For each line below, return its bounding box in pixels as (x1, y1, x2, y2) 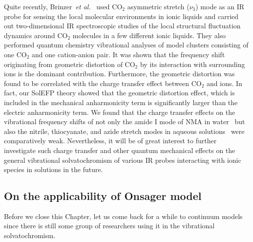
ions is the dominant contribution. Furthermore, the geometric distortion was (4, 68, 235, 79)
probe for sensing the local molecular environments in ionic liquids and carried (4, 11, 239, 21)
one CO (4, 49, 27, 59)
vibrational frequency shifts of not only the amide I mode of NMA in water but (4, 116, 245, 127)
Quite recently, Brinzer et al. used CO (4, 1, 123, 11)
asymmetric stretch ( (127, 1, 190, 11)
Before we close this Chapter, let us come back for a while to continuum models (4, 211, 243, 221)
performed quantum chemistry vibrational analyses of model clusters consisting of (4, 40, 249, 50)
